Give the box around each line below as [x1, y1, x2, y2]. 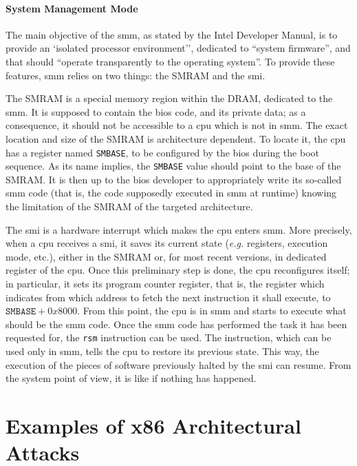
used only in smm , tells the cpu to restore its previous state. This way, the [6, 344, 319, 358]
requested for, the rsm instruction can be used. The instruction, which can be [6, 330, 332, 345]
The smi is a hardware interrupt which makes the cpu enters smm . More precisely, [6, 222, 352, 236]
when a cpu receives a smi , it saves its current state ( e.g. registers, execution [6, 236, 328, 250]
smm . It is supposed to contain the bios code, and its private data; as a [6, 104, 306, 119]
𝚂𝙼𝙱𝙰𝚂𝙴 [6, 307, 36, 317]
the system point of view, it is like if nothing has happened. [6, 371, 257, 385]
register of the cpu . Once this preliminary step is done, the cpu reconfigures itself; [6, 263, 350, 277]
